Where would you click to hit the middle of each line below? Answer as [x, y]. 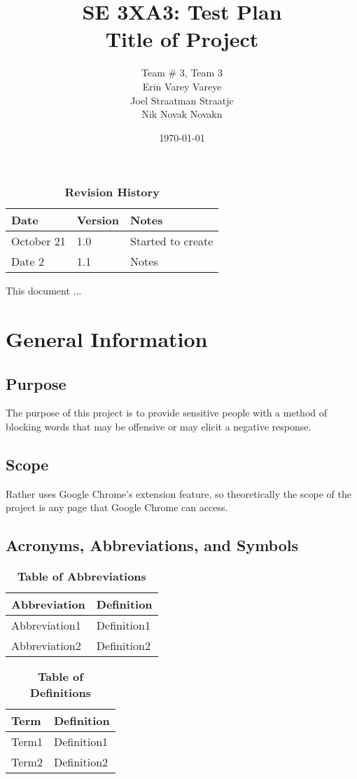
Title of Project [182, 39]
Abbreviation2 [46, 646]
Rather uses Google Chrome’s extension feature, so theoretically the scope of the [178, 493]
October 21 [38, 241]
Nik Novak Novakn [182, 114]
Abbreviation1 [46, 625]
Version [98, 220]
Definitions [60, 693]
